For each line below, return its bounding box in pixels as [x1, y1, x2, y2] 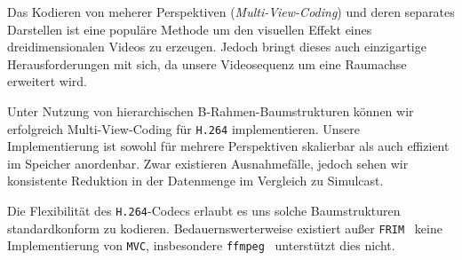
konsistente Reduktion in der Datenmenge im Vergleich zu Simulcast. [7, 171, 384, 190]
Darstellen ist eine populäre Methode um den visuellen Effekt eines [7, 20, 372, 38]
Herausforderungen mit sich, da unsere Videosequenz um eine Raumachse [7, 54, 407, 73]
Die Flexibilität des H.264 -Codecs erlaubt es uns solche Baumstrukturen [7, 201, 401, 219]
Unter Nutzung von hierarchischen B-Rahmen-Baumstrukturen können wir [7, 101, 414, 120]
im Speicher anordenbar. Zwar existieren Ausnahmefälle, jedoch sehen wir [7, 154, 409, 172]
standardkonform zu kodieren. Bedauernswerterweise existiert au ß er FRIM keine [7, 218, 442, 237]
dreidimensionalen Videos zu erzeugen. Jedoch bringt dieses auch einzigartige [7, 37, 426, 56]
